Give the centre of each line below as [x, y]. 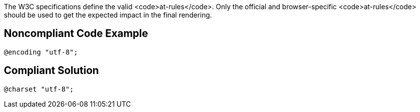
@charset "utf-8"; [39, 89]
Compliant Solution [51, 71]
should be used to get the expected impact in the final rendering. [108, 15]
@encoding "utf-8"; [41, 52]
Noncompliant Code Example [76, 34]
